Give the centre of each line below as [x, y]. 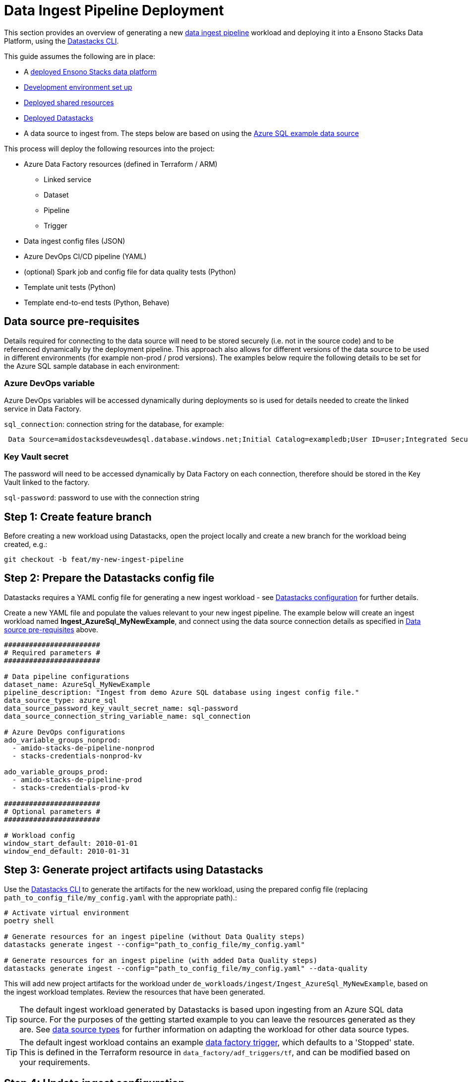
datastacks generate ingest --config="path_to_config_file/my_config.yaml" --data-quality [186, 968]
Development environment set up [78, 87]
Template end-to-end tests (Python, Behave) [97, 302]
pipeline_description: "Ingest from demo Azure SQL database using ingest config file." [182, 692]
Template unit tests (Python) [70, 287]
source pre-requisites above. [51, 629]
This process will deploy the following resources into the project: [110, 148]
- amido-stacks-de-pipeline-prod [77, 779]
